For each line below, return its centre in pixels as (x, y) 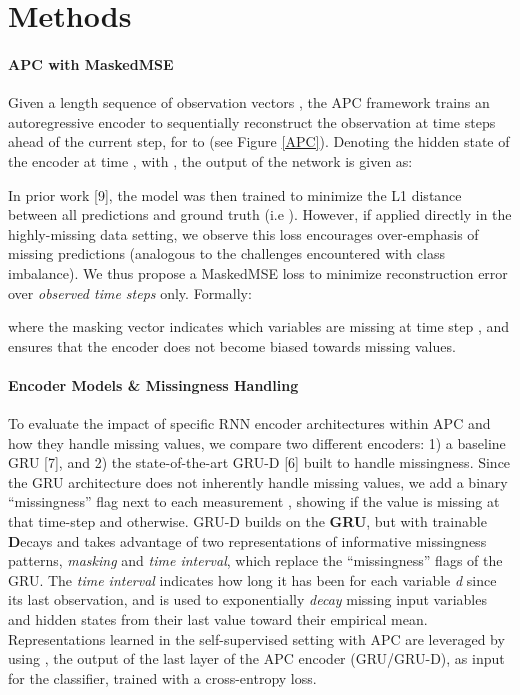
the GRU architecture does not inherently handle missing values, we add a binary (258, 481)
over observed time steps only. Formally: (130, 292)
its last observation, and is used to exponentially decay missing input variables (247, 599)
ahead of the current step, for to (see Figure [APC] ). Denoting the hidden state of (259, 141)
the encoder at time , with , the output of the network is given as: (210, 160)
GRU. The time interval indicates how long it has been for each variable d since (252, 579)
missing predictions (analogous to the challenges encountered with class (226, 253)
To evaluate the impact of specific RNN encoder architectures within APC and (249, 423)
